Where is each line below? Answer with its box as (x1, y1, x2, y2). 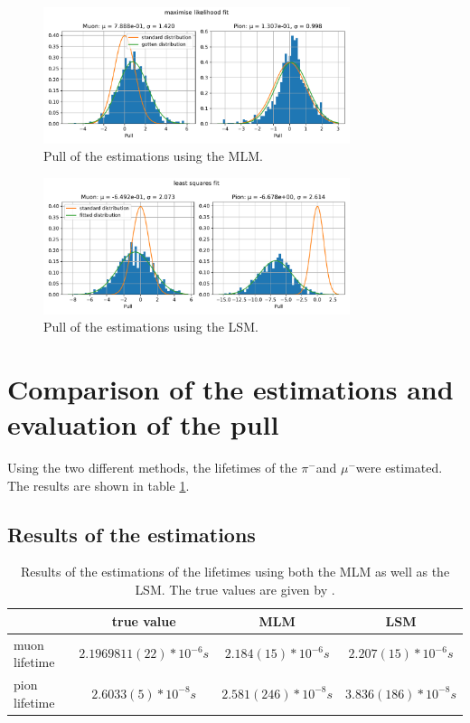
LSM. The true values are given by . (135, 580, 335, 599)
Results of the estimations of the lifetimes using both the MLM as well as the (20, 562, 450, 581)
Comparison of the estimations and (7, 370, 454, 407)
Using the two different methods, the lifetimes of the (7, 458, 297, 477)
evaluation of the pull (7, 406, 279, 443)
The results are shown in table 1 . (7, 475, 190, 494)
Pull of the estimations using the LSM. (43, 317, 258, 336)
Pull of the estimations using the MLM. (43, 146, 263, 165)
